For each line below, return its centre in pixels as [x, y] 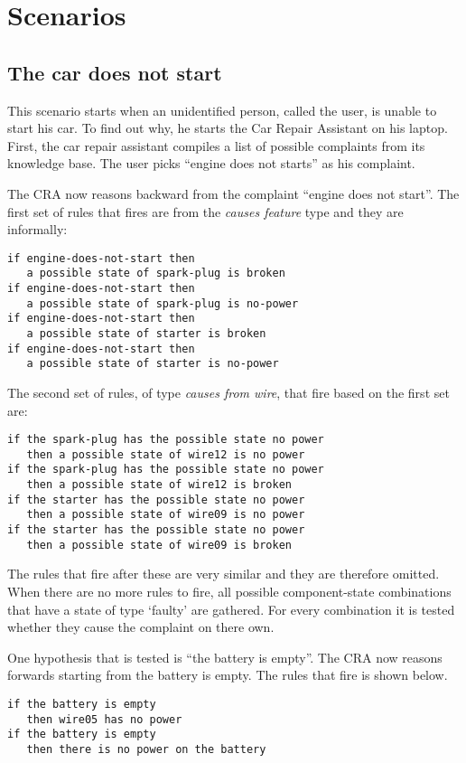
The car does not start [115, 72]
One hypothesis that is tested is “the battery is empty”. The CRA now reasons [225, 657]
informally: [37, 229]
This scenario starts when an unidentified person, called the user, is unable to [222, 110]
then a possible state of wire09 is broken [159, 545]
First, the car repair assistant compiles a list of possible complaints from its [216, 145]
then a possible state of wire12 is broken [159, 485]
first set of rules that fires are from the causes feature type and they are [205, 211]
